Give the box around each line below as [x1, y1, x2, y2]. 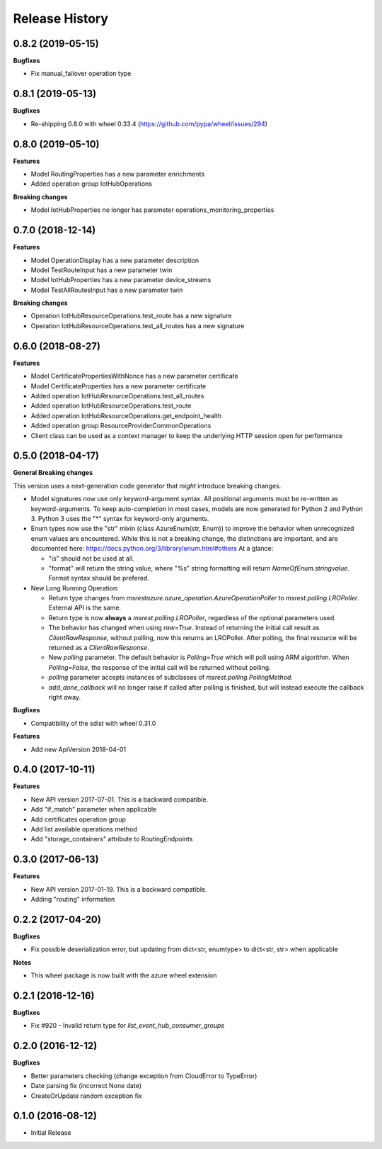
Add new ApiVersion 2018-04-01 [30, 745, 127, 753]
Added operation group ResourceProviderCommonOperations [30, 422, 212, 430]
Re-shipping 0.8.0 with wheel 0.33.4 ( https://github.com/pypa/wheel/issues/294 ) [30, 119, 268, 128]
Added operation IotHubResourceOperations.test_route [30, 401, 192, 410]
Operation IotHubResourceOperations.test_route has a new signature [30, 312, 233, 320]
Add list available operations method [30, 825, 137, 834]
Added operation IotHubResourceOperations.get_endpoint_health [30, 411, 222, 420]
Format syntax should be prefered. [48, 574, 150, 583]
